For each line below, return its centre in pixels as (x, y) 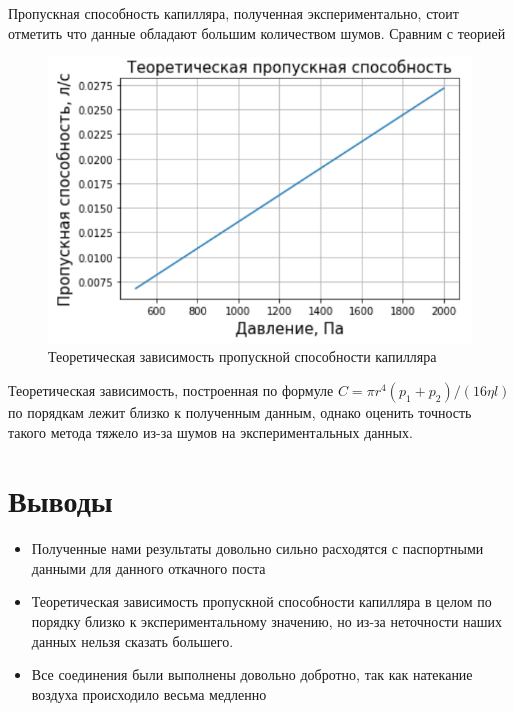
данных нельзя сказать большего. (132, 640)
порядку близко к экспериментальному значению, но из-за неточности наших (267, 621)
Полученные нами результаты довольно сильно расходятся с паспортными (257, 548)
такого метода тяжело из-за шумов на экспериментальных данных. (210, 431)
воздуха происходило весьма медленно (149, 693)
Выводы (60, 500)
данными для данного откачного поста (148, 567)
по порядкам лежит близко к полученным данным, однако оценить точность (240, 411)
